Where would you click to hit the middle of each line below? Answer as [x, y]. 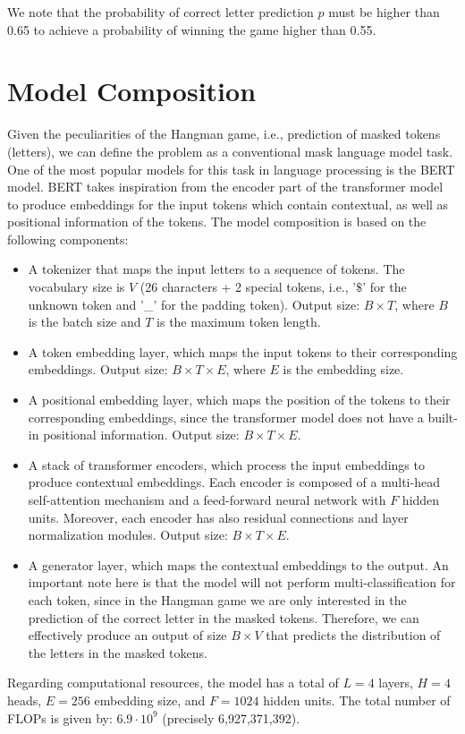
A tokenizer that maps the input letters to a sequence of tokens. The [216, 269]
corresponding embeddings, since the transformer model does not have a [226, 417]
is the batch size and [85, 322]
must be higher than [384, 12]
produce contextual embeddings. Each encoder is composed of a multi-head [234, 482]
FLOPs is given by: [60, 717]
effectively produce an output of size [127, 635]
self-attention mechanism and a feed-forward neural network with [207, 499]
